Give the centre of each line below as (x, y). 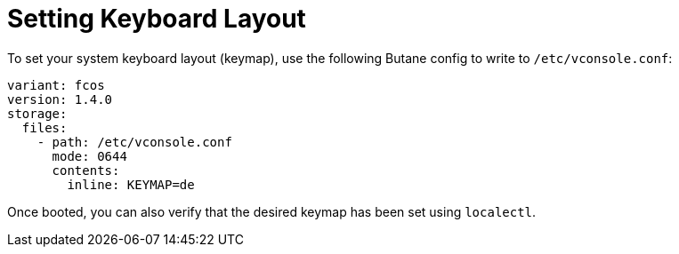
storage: (37, 113)
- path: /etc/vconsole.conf (134, 142)
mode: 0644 (89, 156)
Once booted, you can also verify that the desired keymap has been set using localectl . (272, 211)
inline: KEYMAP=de (131, 184)
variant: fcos (56, 85)
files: (44, 127)
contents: (86, 170)
